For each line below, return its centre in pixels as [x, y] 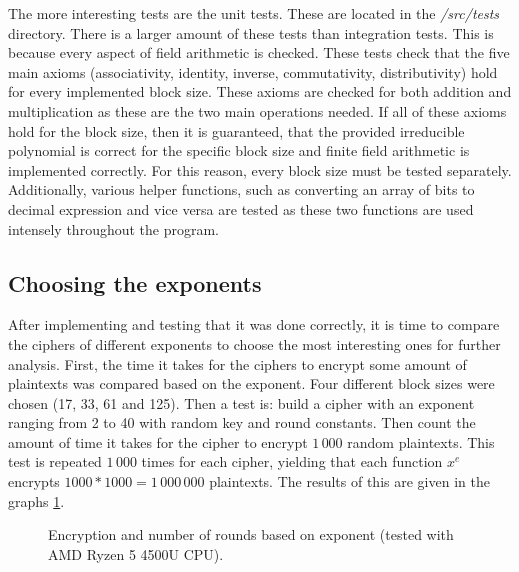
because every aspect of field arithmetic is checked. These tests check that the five [259, 52]
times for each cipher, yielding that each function [292, 461]
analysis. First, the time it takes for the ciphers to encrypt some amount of [237, 363]
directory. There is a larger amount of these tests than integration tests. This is [251, 32]
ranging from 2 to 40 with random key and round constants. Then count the [242, 422]
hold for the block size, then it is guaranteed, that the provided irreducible [236, 130]
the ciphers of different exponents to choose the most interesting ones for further [254, 343]
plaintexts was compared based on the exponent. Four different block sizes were [251, 383]
